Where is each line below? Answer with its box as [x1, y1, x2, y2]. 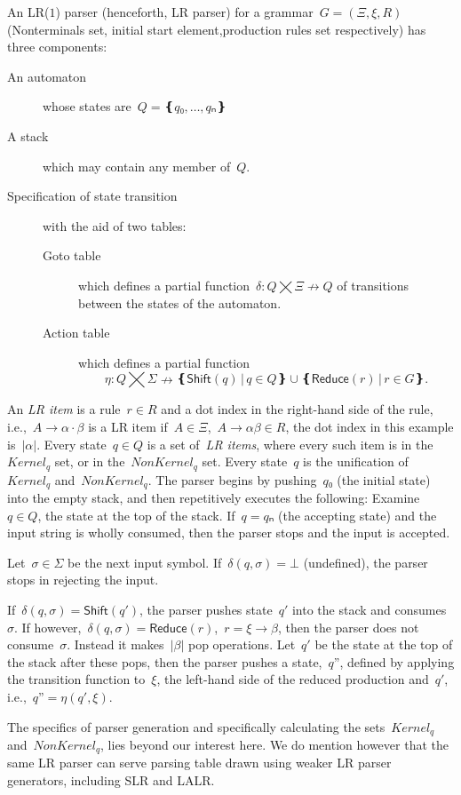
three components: [7, 37, 107, 56]
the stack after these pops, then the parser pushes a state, [7, 652, 322, 671]
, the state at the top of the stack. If [37, 505, 235, 524]
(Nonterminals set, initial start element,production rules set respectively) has [7, 20, 426, 38]
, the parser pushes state [139, 600, 273, 618]
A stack [7, 126, 49, 145]
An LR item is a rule [7, 400, 121, 418]
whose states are [43, 97, 131, 115]
